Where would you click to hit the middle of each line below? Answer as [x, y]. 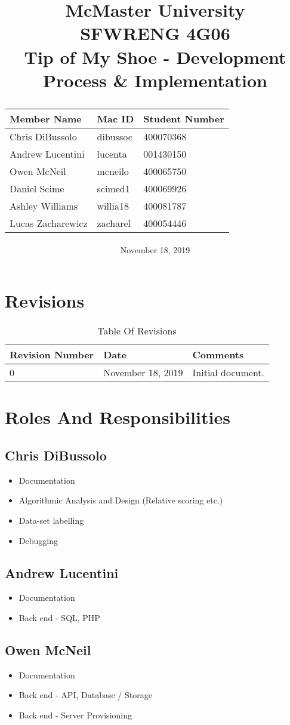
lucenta [112, 153]
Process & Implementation [155, 80]
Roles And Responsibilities [118, 417]
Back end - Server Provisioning [75, 715]
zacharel [114, 223]
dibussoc [115, 136]
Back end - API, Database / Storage [85, 695]
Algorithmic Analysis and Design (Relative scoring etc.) [121, 500]
